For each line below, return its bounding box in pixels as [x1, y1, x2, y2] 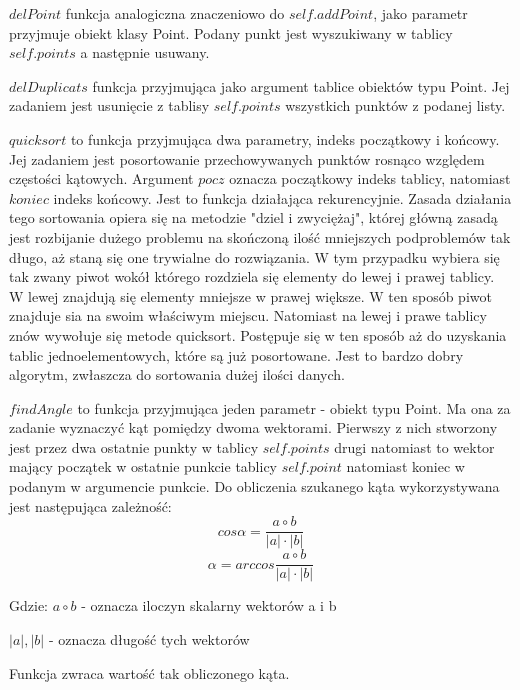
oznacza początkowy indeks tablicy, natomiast [229, 168, 511, 189]
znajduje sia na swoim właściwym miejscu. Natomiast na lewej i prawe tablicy [9, 305, 487, 326]
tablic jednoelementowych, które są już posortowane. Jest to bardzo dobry [9, 344, 464, 365]
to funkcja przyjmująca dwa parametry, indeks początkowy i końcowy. [70, 128, 500, 149]
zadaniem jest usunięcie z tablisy [9, 95, 210, 116]
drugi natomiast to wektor [334, 436, 495, 457]
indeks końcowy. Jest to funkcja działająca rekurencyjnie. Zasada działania [53, 187, 512, 208]
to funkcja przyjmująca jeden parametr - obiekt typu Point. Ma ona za [77, 397, 511, 418]
